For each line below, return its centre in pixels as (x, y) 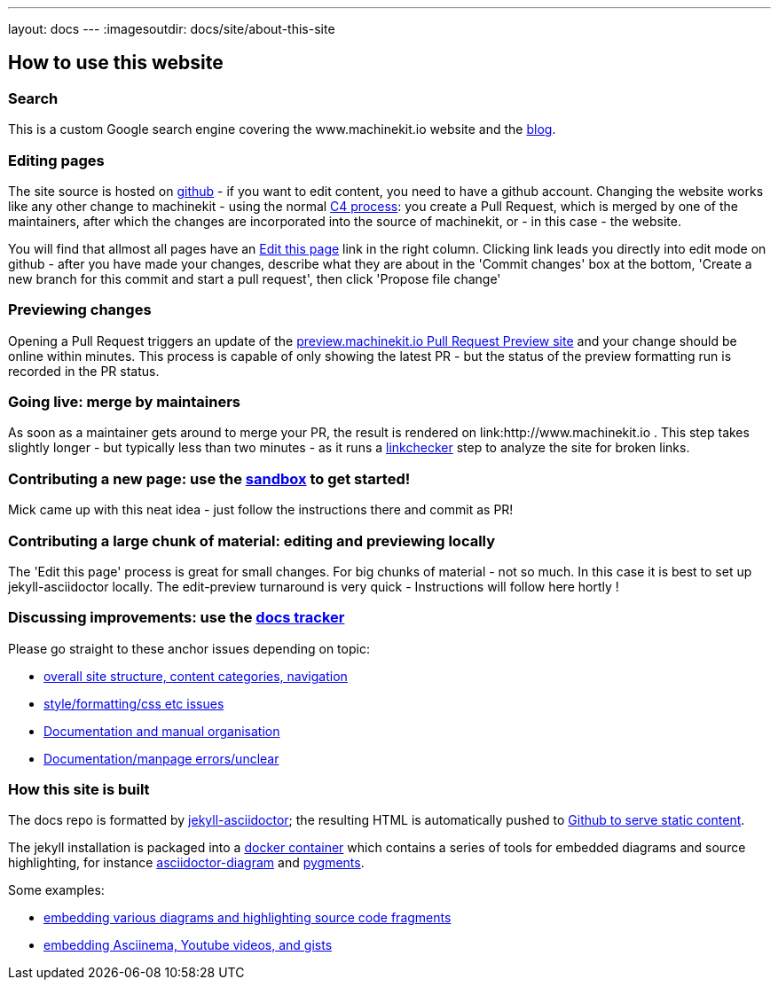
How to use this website (116, 63)
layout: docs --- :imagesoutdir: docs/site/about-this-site (172, 29)
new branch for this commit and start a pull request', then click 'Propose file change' (255, 278)
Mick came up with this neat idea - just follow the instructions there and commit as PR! (261, 510)
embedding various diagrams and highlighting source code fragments (248, 918)
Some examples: (56, 890)
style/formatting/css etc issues (134, 703)
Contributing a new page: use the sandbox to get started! (209, 478)
